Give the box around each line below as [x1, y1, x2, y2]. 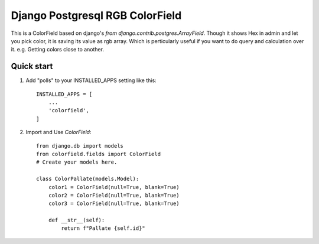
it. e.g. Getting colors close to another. [11, 46, 105, 53]
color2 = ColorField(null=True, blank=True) [48, 192, 180, 199]
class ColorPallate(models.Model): [36, 175, 139, 183]
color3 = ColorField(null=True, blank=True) [48, 200, 180, 207]
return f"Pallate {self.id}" [61, 225, 146, 232]
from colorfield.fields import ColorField [36, 151, 161, 157]
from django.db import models [36, 142, 124, 149]
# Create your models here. [36, 159, 118, 165]
